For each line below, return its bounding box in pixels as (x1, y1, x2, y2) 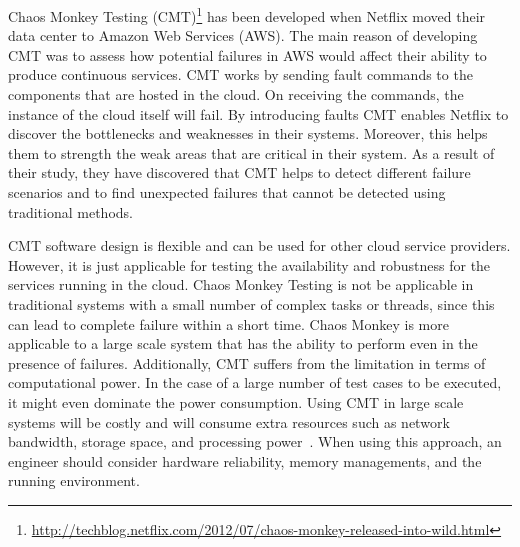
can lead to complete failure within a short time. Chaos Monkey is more (8, 313, 449, 334)
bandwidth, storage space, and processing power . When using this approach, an (8, 431, 502, 452)
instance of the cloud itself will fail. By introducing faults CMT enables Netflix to (8, 103, 509, 124)
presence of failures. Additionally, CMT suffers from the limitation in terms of (8, 352, 486, 373)
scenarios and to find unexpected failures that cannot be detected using (8, 182, 446, 202)
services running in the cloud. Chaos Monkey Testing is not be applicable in (8, 274, 474, 295)
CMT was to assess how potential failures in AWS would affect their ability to (8, 44, 487, 65)
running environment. (8, 470, 140, 491)
